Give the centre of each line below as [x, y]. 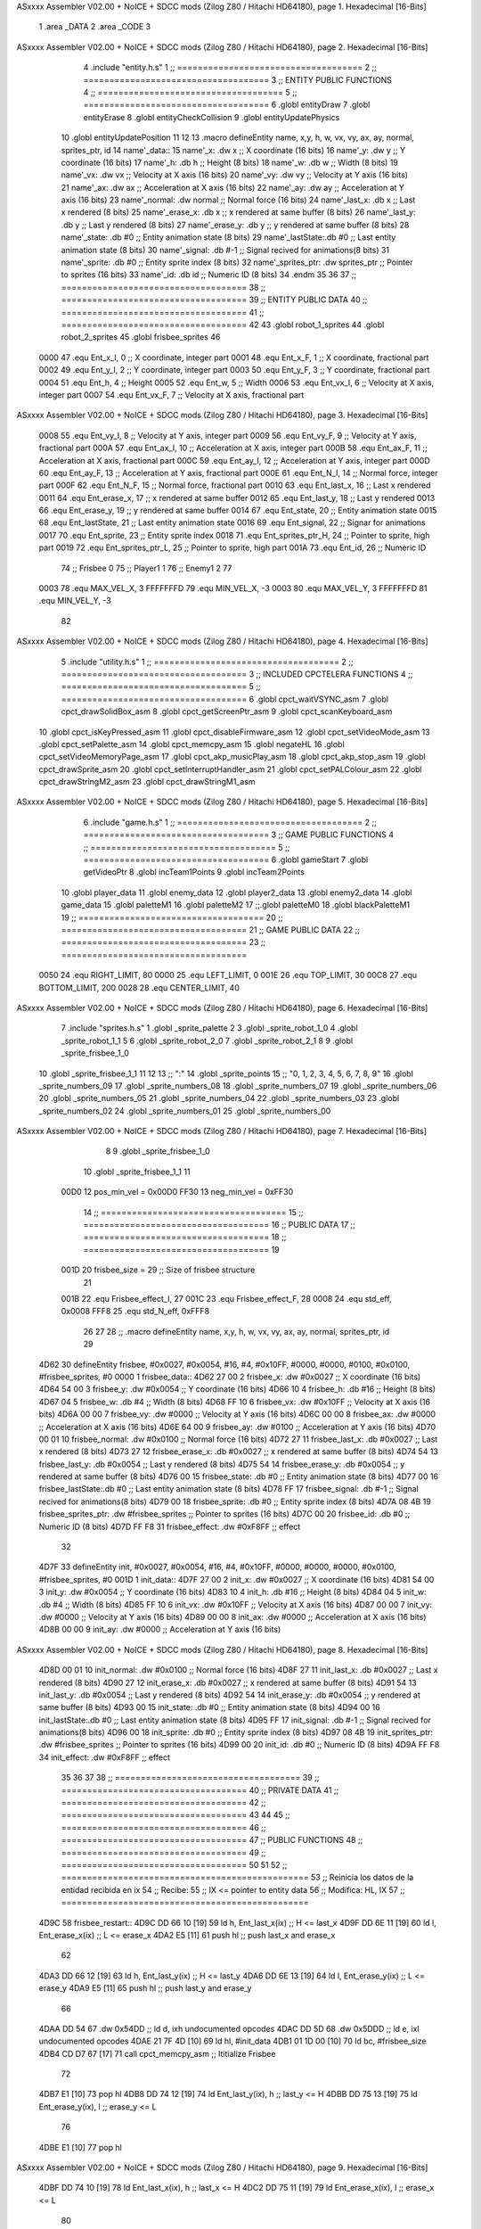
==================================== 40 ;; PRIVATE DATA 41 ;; [200, 1790]
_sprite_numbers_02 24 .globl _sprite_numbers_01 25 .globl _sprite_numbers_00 [185, 1111]
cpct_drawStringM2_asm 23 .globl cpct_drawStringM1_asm [147, 782]
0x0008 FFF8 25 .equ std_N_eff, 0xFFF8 [135, 1312]
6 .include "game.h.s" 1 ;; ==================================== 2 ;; [230, 822]
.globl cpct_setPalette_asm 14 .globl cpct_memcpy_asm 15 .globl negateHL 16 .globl [192, 744]
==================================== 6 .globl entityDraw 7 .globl [227, 105]
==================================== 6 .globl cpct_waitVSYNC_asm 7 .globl [225, 699]
